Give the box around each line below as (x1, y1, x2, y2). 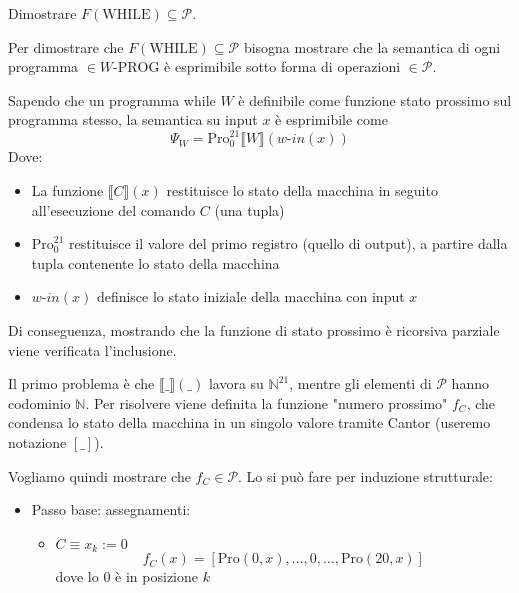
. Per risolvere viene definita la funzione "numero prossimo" (85, 392, 448, 413)
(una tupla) (214, 199, 285, 220)
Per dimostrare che (8, 36, 124, 57)
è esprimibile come (275, 109, 388, 130)
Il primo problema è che (8, 373, 155, 394)
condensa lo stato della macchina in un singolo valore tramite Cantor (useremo (8, 412, 491, 433)
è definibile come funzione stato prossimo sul (238, 89, 512, 110)
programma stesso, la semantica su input (8, 109, 258, 130)
